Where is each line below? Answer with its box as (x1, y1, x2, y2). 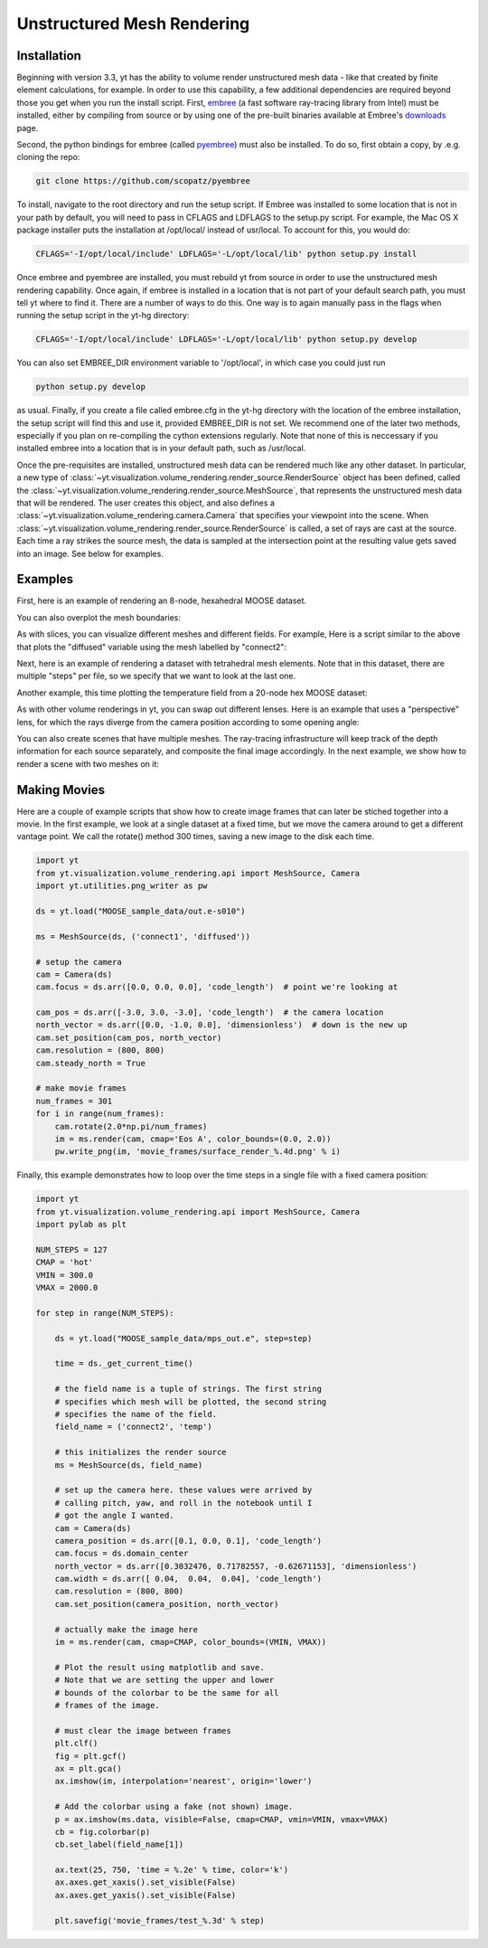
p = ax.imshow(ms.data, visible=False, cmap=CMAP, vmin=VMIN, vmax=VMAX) (54, 1814, 389, 1824)
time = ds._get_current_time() (54, 1358, 193, 1369)
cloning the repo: (16, 152, 80, 163)
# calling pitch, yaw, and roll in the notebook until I (54, 1498, 313, 1508)
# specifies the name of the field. (54, 1409, 217, 1419)
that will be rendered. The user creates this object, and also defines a (16, 497, 276, 508)
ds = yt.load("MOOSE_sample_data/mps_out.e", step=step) (54, 1333, 313, 1343)
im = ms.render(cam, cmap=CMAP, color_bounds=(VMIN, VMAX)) (54, 1637, 327, 1648)
